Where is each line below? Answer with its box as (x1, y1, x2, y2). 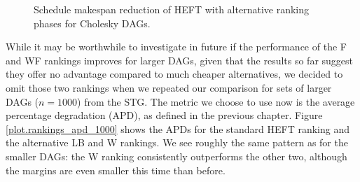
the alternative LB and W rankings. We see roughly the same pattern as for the (6, 135, 348, 150)
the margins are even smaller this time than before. (6, 162, 226, 177)
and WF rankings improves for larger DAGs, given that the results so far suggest (6, 52, 354, 67)
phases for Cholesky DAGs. (34, 15, 151, 30)
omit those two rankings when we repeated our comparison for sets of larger (6, 80, 332, 94)
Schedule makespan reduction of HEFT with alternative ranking (34, 2, 310, 16)
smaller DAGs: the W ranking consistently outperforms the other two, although (6, 148, 347, 163)
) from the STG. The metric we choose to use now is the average (77, 94, 355, 108)
